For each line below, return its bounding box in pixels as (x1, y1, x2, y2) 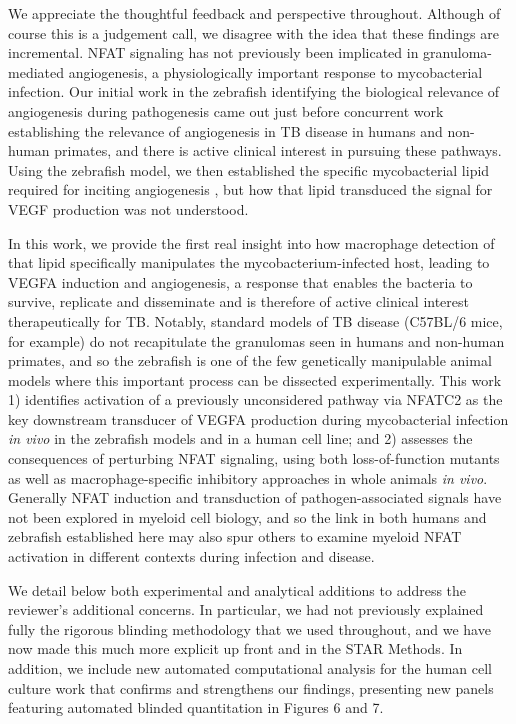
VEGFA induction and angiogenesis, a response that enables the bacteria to (8, 271, 473, 292)
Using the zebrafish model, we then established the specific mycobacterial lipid (8, 159, 490, 180)
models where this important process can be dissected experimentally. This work (8, 369, 502, 390)
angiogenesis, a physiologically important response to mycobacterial (68, 61, 483, 82)
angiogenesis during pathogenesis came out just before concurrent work (8, 100, 444, 121)
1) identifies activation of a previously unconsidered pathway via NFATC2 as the (8, 389, 503, 410)
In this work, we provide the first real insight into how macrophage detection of (8, 232, 495, 253)
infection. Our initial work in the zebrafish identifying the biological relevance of (8, 81, 500, 102)
